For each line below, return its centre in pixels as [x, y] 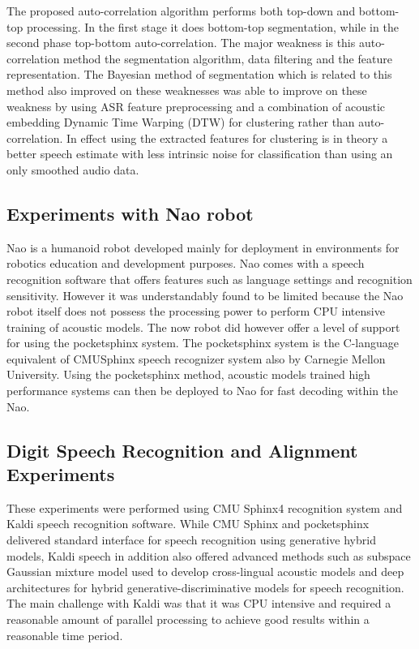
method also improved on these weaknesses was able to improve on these [187, 90]
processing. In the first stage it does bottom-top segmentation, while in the [212, 26]
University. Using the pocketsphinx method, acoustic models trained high [188, 374]
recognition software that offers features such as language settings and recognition [209, 279]
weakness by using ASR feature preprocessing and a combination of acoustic [196, 106]
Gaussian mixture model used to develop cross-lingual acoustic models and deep [205, 572]
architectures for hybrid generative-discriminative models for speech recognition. [205, 587]
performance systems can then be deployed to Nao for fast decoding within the [203, 391]
